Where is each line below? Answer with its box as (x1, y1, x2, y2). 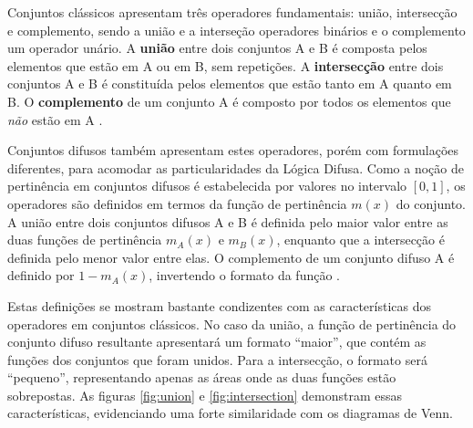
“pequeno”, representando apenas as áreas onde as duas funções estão (7, 368, 396, 387)
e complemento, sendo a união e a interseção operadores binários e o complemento (7, 20, 466, 39)
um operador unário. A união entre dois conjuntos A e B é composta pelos (7, 38, 427, 57)
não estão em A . (7, 110, 103, 129)
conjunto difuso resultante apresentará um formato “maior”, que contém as (7, 332, 427, 351)
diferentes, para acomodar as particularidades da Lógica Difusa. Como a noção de (7, 158, 465, 177)
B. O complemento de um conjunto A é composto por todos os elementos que (7, 91, 451, 110)
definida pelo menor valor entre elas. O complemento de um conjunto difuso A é (7, 247, 455, 266)
